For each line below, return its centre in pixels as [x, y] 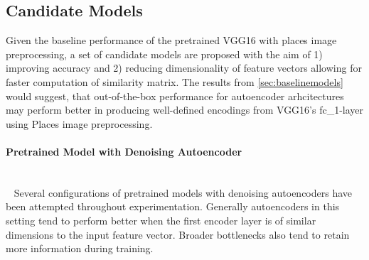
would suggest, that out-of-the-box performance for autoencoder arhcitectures [175, 96]
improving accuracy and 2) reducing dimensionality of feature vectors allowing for [184, 68]
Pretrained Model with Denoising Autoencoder [124, 151]
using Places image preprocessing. [79, 123]
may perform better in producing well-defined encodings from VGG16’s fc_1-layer [185, 110]
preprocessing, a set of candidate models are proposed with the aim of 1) [164, 54]
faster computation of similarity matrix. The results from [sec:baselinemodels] [175, 81]
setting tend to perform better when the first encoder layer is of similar [161, 220]
